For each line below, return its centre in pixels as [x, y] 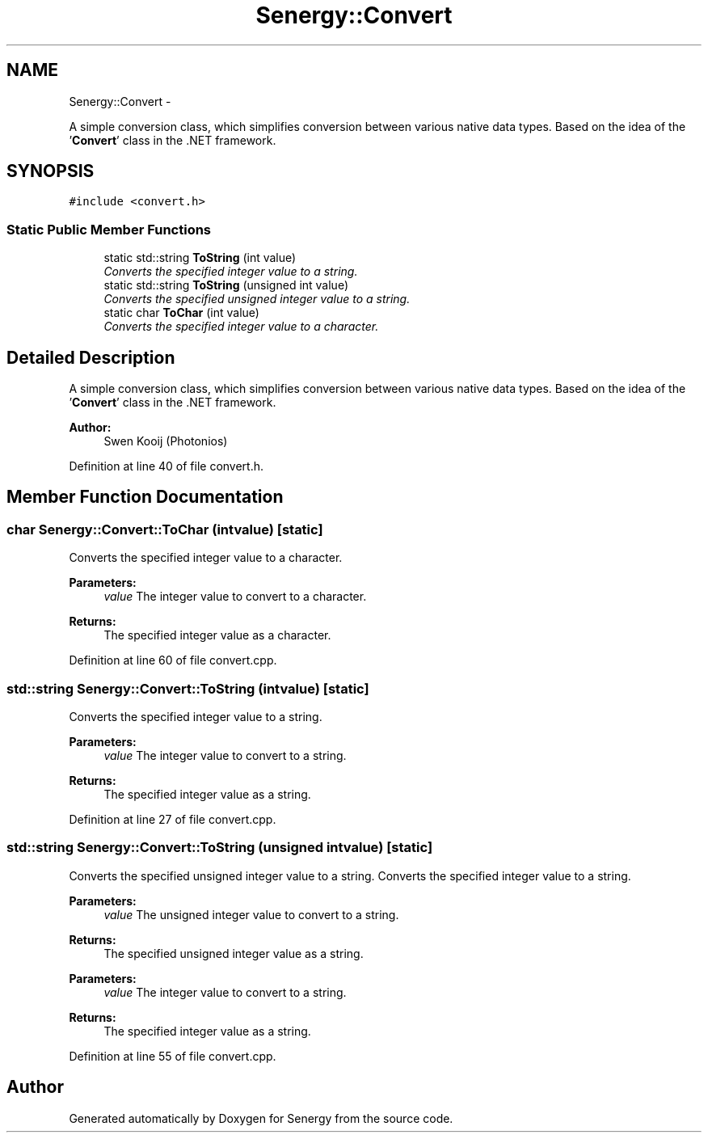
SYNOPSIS [51, 171]
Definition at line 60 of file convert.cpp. [173, 660]
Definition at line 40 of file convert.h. [166, 466]
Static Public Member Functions [109, 229]
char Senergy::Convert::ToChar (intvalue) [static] [165, 529]
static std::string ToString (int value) [200, 258]
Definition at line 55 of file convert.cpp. [173, 1056]
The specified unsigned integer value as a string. [234, 953]
